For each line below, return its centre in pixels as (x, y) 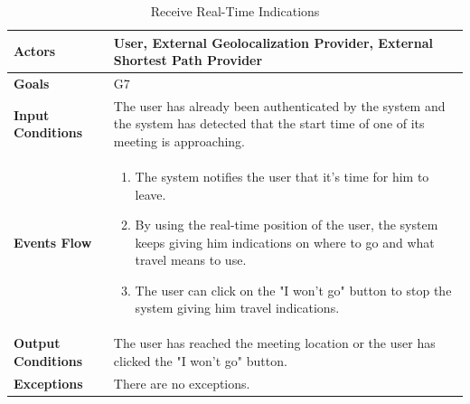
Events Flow (53, 242)
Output (37, 343)
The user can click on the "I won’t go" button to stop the (293, 290)
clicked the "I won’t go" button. (200, 360)
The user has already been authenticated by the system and (279, 105)
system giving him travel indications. (237, 308)
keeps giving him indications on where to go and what (285, 242)
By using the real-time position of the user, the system (287, 225)
